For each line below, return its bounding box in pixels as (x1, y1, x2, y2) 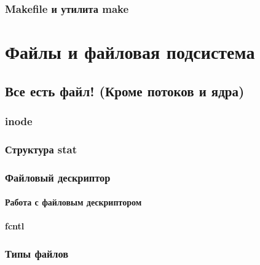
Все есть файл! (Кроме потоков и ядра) (5, 81, 245, 100)
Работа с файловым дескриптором (5, 196, 142, 209)
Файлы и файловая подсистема (5, 39, 255, 64)
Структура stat (5, 141, 77, 156)
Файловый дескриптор (5, 169, 111, 185)
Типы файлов (5, 245, 69, 261)
